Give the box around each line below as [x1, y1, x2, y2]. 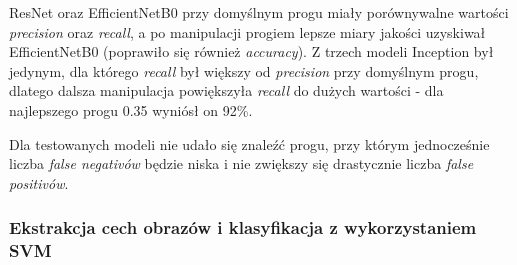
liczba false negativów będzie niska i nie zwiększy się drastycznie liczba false [9, 153, 474, 174]
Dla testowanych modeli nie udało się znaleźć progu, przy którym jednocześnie [9, 133, 490, 154]
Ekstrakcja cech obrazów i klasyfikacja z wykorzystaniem [9, 215, 477, 240]
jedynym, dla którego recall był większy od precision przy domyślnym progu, [9, 60, 479, 81]
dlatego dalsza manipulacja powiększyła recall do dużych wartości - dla [9, 80, 444, 101]
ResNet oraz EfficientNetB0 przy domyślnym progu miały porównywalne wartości [9, 2, 509, 22]
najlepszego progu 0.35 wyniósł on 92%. [9, 99, 253, 120]
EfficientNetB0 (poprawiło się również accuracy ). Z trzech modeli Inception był [9, 41, 494, 62]
